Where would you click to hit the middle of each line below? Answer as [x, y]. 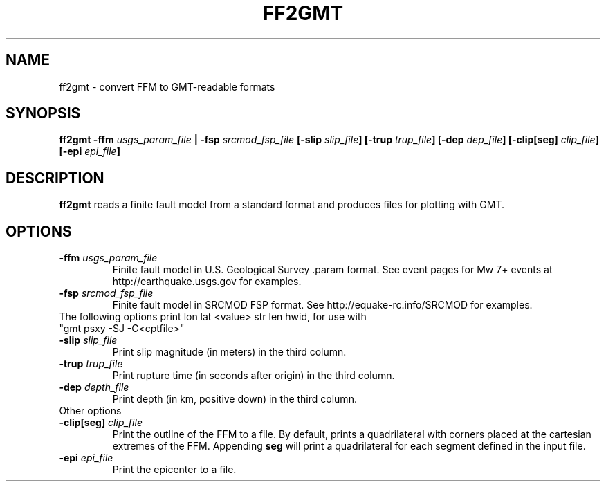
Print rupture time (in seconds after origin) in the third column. [254, 376]
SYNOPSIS [43, 113]
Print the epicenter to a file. [174, 470]
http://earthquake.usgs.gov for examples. [207, 282]
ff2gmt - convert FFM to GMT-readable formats [167, 86]
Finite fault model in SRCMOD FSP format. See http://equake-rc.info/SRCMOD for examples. [322, 305]
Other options [90, 411]
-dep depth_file [94, 387]
